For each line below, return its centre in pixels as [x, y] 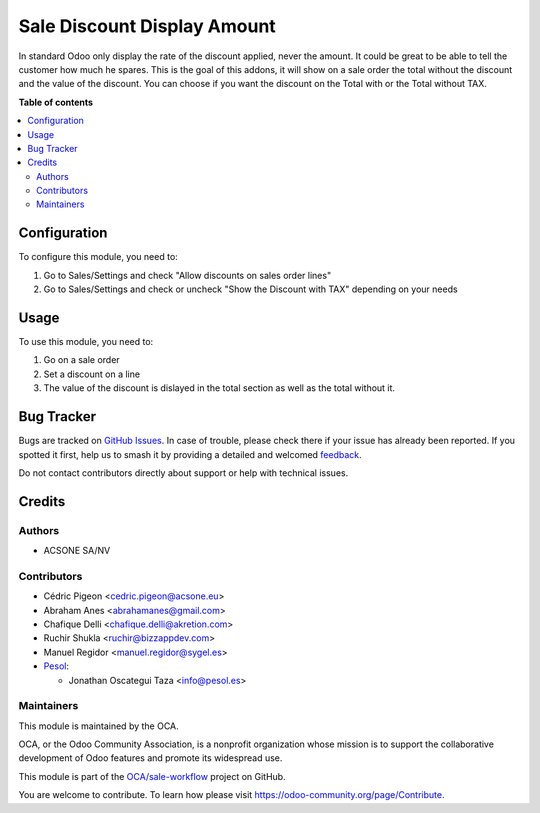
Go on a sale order [81, 360]
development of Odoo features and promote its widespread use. [150, 758]
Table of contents [56, 102]
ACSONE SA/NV [77, 551]
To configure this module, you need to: [98, 257]
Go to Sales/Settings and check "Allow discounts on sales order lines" [187, 275]
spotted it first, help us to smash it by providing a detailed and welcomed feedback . [190, 454]
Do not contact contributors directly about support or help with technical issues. [183, 472]
